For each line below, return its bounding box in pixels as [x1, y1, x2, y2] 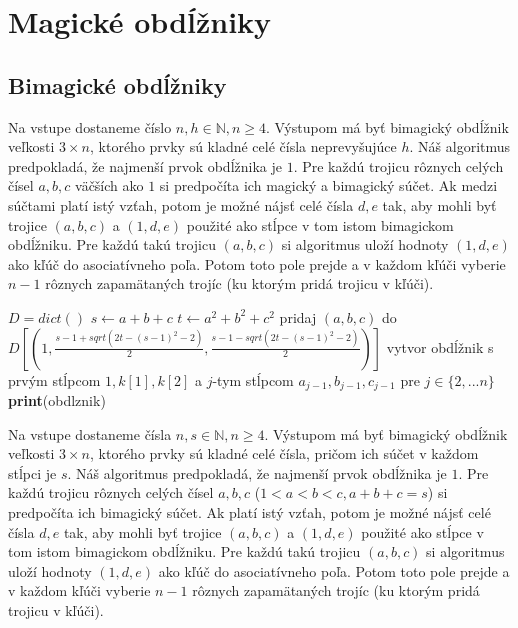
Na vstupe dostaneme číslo [8, 116, 172, 137]
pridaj [279, 306, 317, 327]
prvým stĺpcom [8, 369, 101, 390]
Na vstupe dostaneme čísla [8, 423, 172, 444]
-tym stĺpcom [212, 369, 294, 390]
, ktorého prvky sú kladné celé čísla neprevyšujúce [90, 136, 397, 157]
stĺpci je [8, 462, 57, 483]
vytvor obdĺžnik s [386, 336, 494, 357]
